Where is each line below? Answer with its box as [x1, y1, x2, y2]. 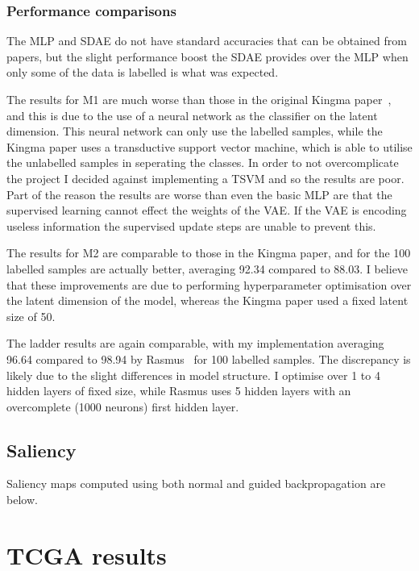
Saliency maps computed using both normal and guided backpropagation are [6, 475, 386, 492]
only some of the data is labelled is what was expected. [6, 64, 279, 81]
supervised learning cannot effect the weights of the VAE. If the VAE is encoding [6, 202, 407, 219]
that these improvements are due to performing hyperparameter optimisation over [6, 276, 412, 293]
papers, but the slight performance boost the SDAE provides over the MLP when [6, 48, 409, 65]
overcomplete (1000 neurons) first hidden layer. [6, 398, 239, 415]
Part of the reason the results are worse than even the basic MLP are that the [6, 185, 392, 202]
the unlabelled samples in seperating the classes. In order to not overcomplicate [6, 154, 399, 171]
